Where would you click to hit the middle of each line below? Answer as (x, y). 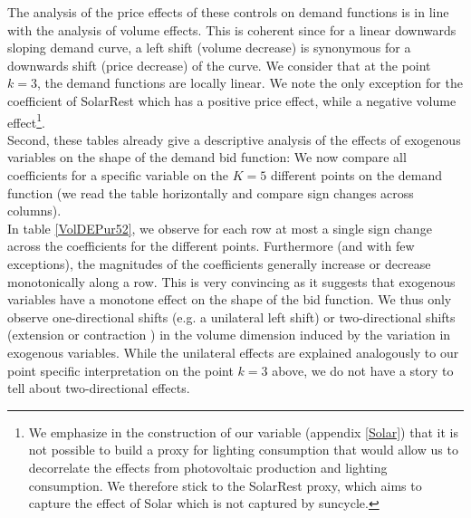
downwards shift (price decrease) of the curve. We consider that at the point (219, 65)
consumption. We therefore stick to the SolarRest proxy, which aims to (225, 485)
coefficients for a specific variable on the (118, 175)
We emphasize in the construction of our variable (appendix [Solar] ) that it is (243, 432)
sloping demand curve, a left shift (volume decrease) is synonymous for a (209, 48)
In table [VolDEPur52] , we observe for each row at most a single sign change (220, 228)
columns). (34, 211)
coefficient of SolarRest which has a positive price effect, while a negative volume (232, 100)
